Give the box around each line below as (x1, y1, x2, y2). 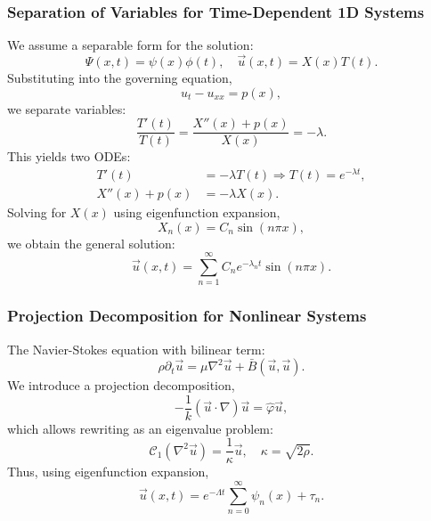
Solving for (7, 203, 67, 222)
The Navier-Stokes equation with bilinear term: (7, 339, 265, 358)
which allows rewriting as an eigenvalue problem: (7, 419, 273, 437)
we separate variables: (7, 99, 126, 118)
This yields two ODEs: (7, 147, 131, 166)
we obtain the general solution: (7, 233, 175, 252)
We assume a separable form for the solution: (7, 36, 254, 54)
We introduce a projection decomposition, (7, 376, 235, 395)
